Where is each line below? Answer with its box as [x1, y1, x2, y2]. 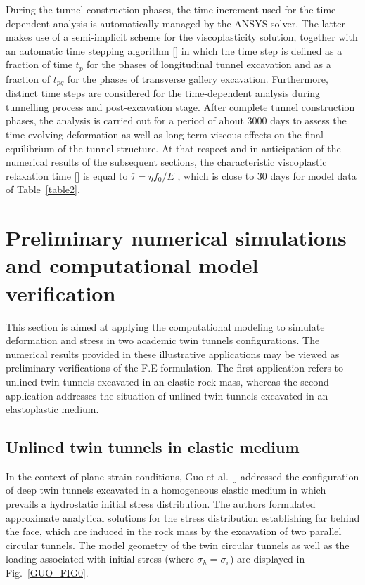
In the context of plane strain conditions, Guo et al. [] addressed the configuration [6, 468, 359, 483]
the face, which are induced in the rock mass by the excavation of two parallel [6, 524, 342, 539]
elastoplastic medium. [6, 402, 99, 416]
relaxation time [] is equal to [6, 168, 128, 183]
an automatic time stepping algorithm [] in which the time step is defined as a [6, 43, 342, 58]
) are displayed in [229, 551, 305, 566]
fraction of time [6, 57, 72, 72]
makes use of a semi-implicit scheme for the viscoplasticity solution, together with [6, 29, 358, 44]
